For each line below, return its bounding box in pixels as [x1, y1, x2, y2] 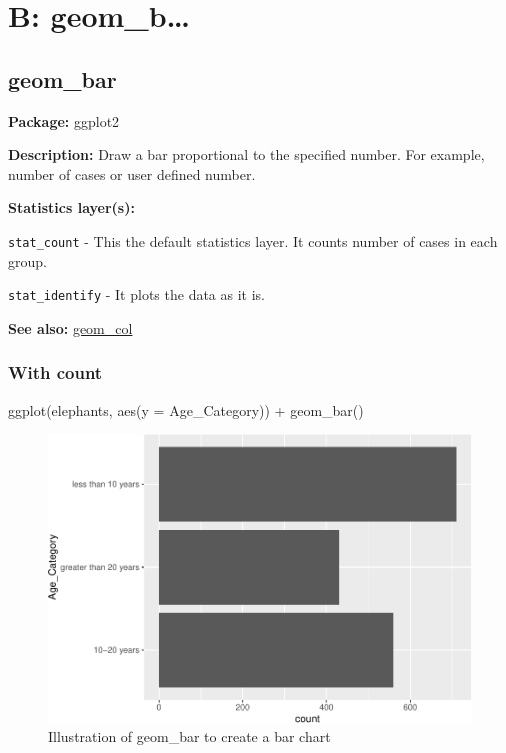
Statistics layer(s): [8, 197, 135, 218]
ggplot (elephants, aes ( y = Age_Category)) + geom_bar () [8, 399, 364, 420]
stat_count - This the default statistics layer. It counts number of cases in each [8, 230, 498, 251]
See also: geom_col [8, 317, 133, 338]
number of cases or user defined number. [8, 163, 256, 184]
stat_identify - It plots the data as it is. [8, 284, 266, 305]
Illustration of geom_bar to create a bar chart [48, 726, 331, 747]
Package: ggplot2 [8, 110, 120, 131]
